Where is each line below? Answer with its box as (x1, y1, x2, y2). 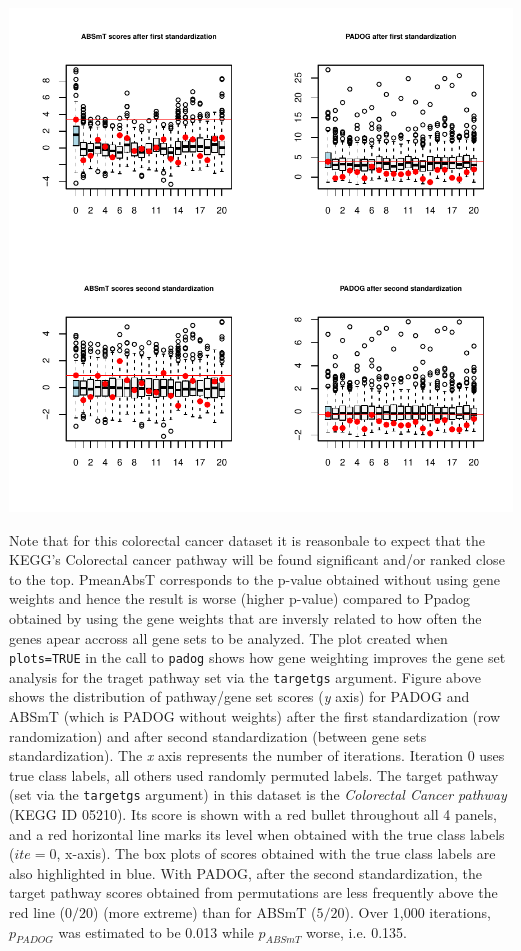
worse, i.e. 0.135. (306, 921, 407, 942)
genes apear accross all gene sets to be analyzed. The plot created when (9, 627, 448, 648)
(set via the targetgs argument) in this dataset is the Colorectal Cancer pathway (9, 784, 507, 805)
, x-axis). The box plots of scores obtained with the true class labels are (56, 843, 496, 864)
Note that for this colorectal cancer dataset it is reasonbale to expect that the (9, 529, 486, 550)
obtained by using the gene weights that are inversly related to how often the (9, 607, 482, 628)
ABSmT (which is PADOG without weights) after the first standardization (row (9, 706, 501, 727)
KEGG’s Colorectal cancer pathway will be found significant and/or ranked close (9, 549, 505, 570)
